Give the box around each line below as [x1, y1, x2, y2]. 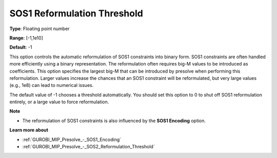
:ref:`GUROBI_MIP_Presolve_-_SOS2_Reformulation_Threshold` [22, 144, 155, 150]
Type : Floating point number [9, 26, 70, 32]
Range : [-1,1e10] [9, 35, 44, 41]
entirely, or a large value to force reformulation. [9, 99, 109, 105]
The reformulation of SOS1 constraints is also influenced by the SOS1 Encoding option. [22, 118, 206, 124]
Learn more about [9, 127, 49, 133]
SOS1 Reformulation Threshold [9, 8, 143, 19]
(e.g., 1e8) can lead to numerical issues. [9, 82, 94, 88]
